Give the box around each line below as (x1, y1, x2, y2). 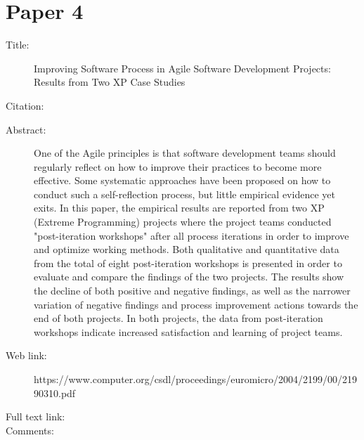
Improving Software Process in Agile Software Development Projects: (34, 60, 331, 75)
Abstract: (6, 122, 46, 136)
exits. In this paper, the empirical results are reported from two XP (34, 200, 325, 215)
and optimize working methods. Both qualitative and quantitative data (34, 242, 339, 257)
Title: (6, 37, 30, 52)
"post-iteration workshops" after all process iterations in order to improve (34, 228, 349, 242)
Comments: (6, 422, 54, 437)
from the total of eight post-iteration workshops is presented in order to (34, 255, 342, 270)
